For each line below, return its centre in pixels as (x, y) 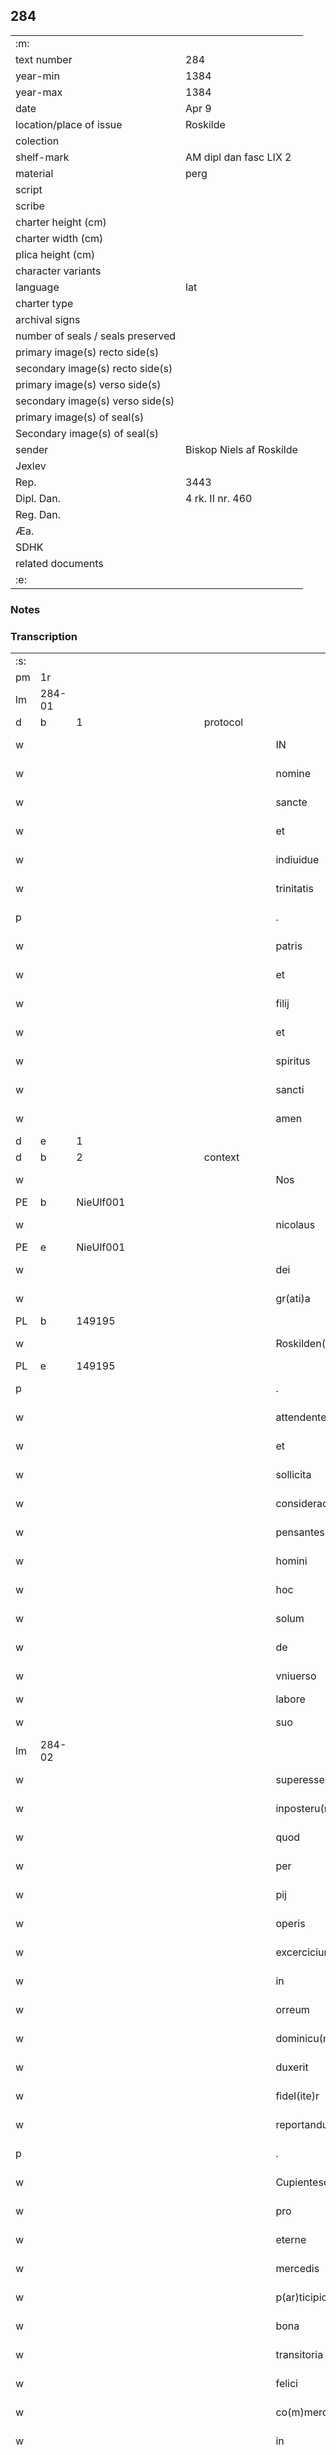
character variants (58, 271)
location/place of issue (69, 124)
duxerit (292, 2067)
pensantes (300, 1532)
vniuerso (296, 1676)
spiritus (293, 1061)
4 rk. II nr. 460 (219, 498)
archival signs (48, 319)
